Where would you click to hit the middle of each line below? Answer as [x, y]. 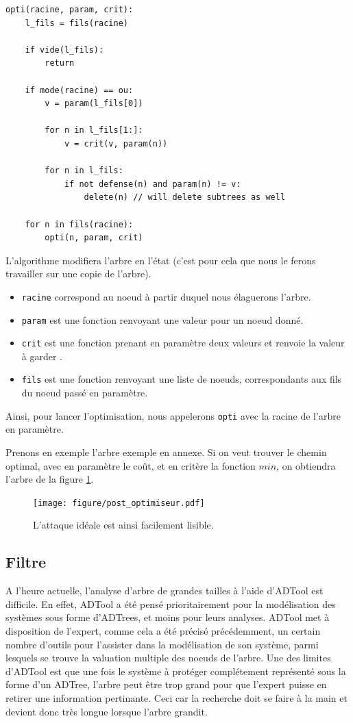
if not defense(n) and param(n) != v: [153, 184]
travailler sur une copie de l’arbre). [78, 274]
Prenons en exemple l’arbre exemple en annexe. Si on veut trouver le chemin [166, 452]
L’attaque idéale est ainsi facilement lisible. [123, 525]
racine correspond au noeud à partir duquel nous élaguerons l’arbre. [166, 296]
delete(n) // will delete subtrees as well [185, 198]
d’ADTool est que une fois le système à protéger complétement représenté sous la [176, 671]
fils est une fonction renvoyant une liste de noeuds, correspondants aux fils [182, 379]
